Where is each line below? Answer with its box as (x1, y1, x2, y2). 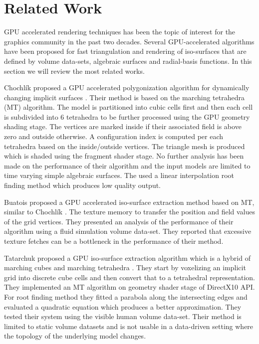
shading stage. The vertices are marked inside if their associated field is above (4, 121, 242, 132)
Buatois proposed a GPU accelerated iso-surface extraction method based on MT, (4, 196, 255, 207)
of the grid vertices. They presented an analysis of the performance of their (4, 216, 234, 226)
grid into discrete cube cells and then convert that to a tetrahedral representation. (4, 272, 255, 282)
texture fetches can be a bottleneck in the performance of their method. (4, 236, 224, 246)
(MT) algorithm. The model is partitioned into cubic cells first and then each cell (4, 102, 253, 112)
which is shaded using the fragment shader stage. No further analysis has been (4, 151, 244, 161)
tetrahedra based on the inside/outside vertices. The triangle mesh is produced (4, 141, 245, 151)
